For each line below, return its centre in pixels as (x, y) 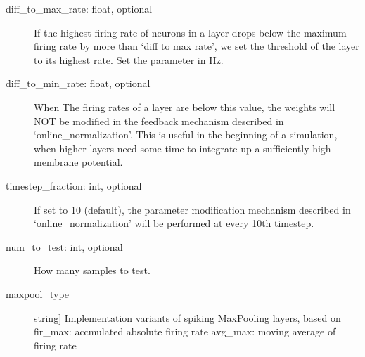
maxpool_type (37, 293)
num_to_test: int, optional (64, 246)
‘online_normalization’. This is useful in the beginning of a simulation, (186, 135)
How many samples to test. (92, 270)
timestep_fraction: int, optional (74, 185)
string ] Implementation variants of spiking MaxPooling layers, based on (187, 317)
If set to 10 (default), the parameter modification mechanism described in (192, 209)
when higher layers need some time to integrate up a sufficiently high (182, 148)
